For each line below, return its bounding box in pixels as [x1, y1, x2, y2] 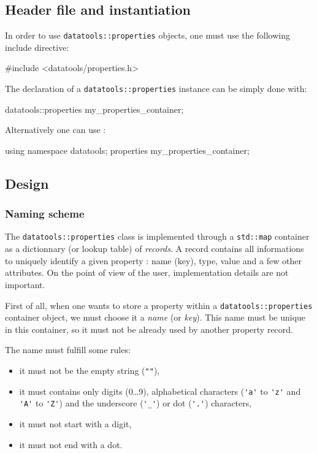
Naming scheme [5, 206, 85, 221]
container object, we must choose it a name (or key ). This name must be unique [5, 311, 306, 324]
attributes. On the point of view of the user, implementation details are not [5, 266, 289, 279]
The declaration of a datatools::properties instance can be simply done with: [5, 82, 307, 95]
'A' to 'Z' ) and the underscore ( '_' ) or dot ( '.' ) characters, [19, 397, 252, 409]
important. [5, 278, 45, 291]
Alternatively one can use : [5, 123, 106, 136]
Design [5, 173, 49, 192]
